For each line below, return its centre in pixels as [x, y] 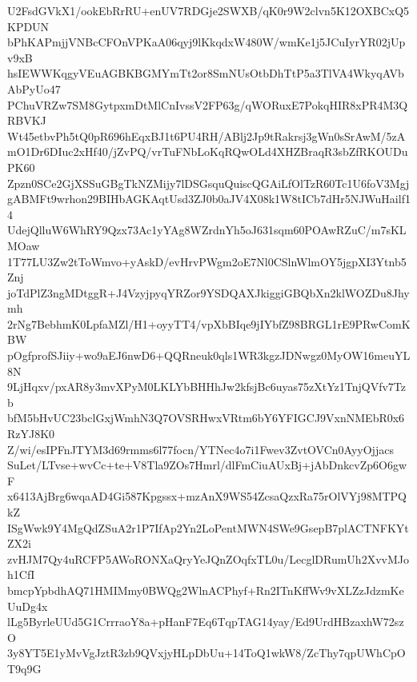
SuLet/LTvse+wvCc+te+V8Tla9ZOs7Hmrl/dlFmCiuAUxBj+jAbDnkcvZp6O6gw [207, 465]
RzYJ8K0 [31, 434]
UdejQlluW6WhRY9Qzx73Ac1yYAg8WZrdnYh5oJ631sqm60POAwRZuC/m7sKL [207, 230]
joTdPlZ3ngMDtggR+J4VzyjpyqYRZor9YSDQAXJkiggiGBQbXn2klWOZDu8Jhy [208, 292]
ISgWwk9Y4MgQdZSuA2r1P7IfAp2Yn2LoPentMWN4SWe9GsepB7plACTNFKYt [208, 527]
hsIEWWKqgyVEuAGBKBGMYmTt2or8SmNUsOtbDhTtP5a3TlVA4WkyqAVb [206, 73]
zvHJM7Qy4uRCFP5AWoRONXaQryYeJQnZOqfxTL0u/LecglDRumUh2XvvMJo [208, 558]
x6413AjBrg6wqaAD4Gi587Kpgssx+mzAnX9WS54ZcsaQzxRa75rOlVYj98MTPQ [207, 496]
